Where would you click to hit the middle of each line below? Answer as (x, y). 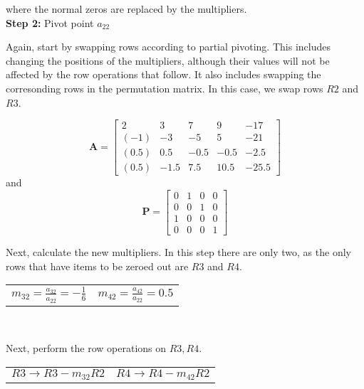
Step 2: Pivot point (50, 22)
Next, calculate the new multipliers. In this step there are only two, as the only (178, 252)
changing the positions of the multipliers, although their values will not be (168, 60)
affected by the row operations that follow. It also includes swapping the (163, 74)
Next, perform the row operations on (86, 348)
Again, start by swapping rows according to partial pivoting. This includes (168, 47)
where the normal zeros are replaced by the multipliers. (126, 9)
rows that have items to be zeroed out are (97, 266)
